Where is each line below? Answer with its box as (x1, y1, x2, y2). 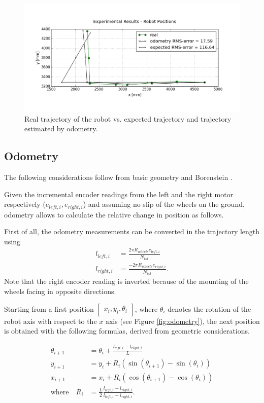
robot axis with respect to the (4, 315, 97, 326)
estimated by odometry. (24, 123, 98, 134)
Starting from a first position (4, 303, 94, 314)
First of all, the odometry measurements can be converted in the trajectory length (4, 226, 260, 237)
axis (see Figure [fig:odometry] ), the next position (105, 315, 260, 326)
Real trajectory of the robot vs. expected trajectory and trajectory (24, 113, 232, 124)
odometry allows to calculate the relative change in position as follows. (4, 209, 224, 219)
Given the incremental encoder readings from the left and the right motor (4, 189, 234, 199)
